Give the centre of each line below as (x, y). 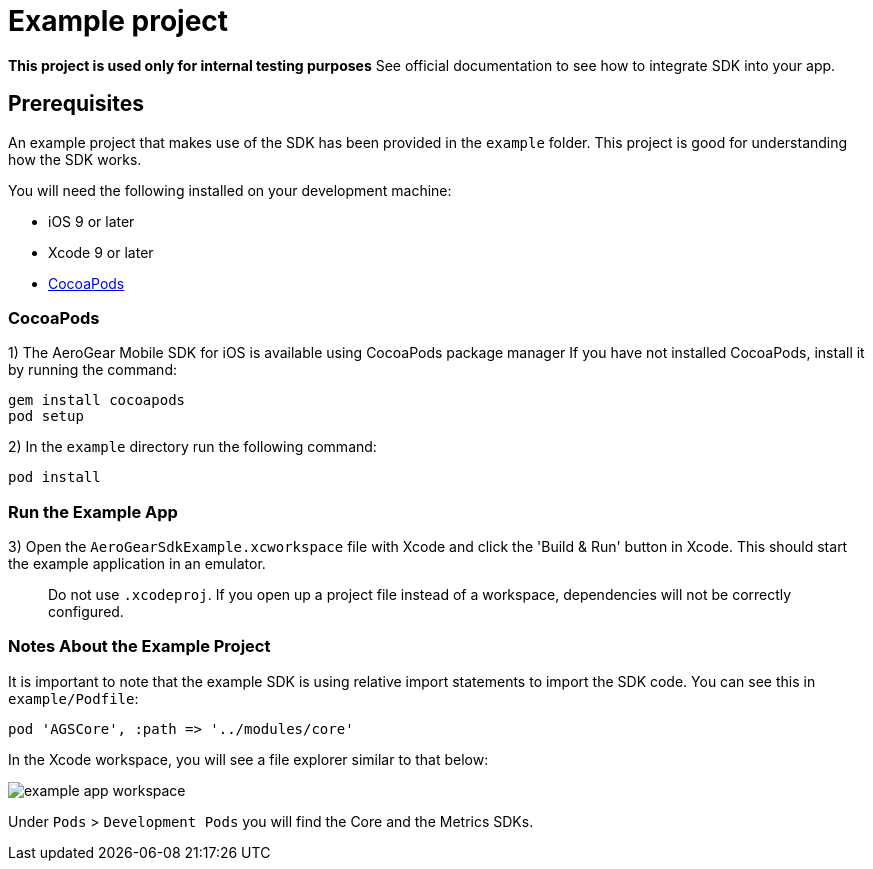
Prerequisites (76, 104)
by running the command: (92, 370)
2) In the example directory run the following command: (192, 447)
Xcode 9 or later (101, 252)
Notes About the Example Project (139, 646)
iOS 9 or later (91, 221)
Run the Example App (93, 511)
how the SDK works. (75, 159)
